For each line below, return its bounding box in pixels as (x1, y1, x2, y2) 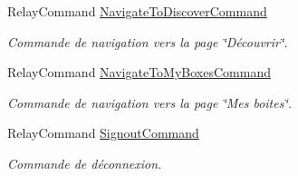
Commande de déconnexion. (7, 153, 162, 172)
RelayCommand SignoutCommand (7, 123, 199, 142)
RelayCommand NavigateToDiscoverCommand (7, 2, 267, 20)
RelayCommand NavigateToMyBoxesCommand (7, 63, 271, 82)
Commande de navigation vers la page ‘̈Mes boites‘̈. (7, 93, 293, 112)
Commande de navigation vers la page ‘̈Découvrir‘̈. (7, 32, 288, 51)
